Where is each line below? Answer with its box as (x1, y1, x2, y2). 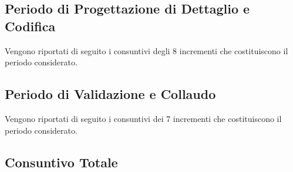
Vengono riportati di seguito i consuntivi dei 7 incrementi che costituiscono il (5, 112, 282, 124)
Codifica (5, 16, 56, 35)
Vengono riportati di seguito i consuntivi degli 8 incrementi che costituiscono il (5, 44, 288, 57)
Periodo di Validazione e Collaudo (5, 85, 216, 103)
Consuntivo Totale (5, 153, 118, 171)
